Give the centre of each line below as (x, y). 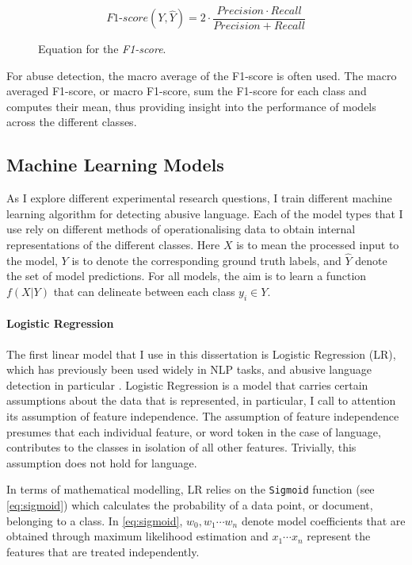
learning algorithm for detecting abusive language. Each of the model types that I (205, 213)
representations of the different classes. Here (113, 245)
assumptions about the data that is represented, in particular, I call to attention (201, 400)
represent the (339, 536)
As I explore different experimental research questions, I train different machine (199, 198)
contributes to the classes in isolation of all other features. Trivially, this (181, 447)
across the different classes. (72, 122)
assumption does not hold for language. (102, 462)
